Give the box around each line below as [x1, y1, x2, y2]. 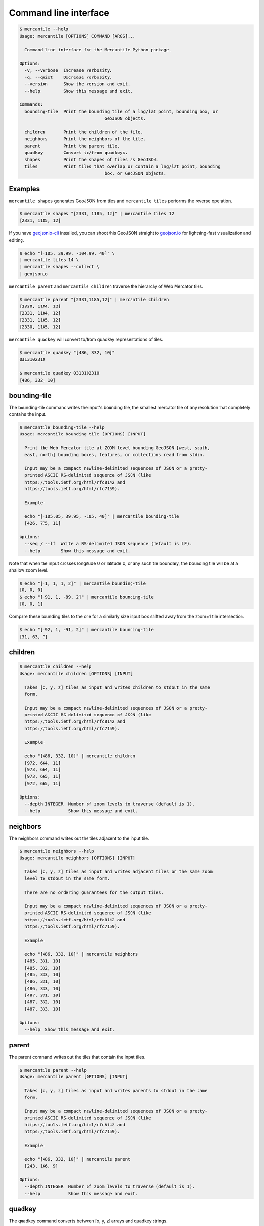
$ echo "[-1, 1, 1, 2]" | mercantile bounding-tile [19, 581, 146, 586]
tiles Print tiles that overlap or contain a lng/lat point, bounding [24, 163, 221, 169]
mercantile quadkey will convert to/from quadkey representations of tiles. [9, 336, 164, 343]
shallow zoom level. [9, 567, 49, 573]
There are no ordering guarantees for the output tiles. [24, 890, 164, 895]
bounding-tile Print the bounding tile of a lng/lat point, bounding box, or [24, 108, 218, 114]
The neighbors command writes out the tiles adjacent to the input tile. [9, 835, 149, 841]
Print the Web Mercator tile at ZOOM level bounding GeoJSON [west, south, [24, 445, 210, 451]
